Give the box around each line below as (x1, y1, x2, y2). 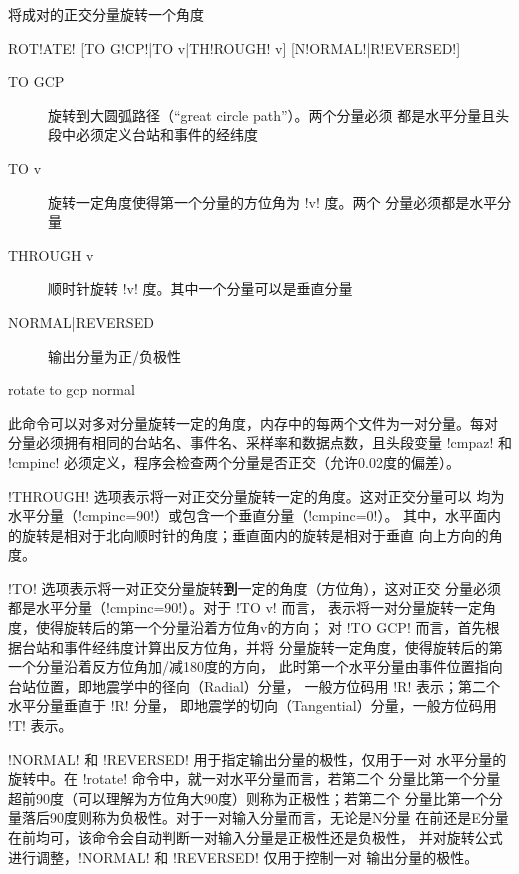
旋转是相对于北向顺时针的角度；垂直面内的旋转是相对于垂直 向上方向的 (21, 524, 489, 545)
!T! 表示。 (8, 715, 73, 736)
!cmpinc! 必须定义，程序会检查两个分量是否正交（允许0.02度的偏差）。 (8, 451, 460, 472)
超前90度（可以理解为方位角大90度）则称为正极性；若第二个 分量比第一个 (8, 787, 489, 808)
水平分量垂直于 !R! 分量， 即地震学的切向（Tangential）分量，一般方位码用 (8, 695, 497, 716)
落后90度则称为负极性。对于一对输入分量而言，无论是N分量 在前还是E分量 (21, 807, 509, 828)
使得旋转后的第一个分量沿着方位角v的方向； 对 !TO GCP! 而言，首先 (35, 617, 486, 638)
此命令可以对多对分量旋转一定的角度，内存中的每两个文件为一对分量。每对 (8, 412, 498, 433)
